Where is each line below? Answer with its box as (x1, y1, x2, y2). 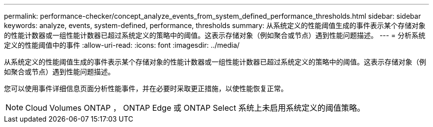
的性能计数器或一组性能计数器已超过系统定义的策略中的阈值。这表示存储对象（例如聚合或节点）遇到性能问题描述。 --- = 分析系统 (4, 31, 426, 39)
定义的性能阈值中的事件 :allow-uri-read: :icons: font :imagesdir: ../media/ (4, 41, 240, 49)
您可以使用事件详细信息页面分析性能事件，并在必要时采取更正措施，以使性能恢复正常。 (4, 84, 288, 93)
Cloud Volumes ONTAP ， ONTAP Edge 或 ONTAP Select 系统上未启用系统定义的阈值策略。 (25, 103, 365, 113)
